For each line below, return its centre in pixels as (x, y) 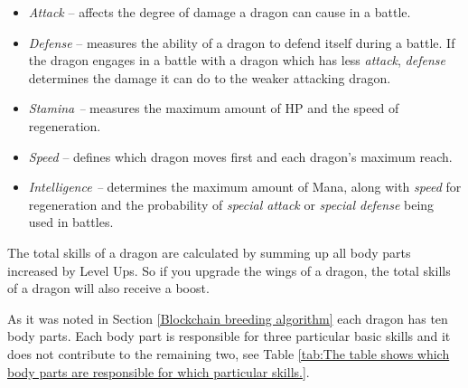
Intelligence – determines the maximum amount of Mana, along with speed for (245, 187)
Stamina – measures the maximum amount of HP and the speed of (214, 108)
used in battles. (71, 222)
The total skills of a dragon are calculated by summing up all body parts (209, 252)
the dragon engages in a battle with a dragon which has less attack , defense (237, 60)
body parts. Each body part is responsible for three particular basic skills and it (229, 336)
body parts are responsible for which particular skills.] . (159, 371)
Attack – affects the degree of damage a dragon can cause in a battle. (220, 12)
